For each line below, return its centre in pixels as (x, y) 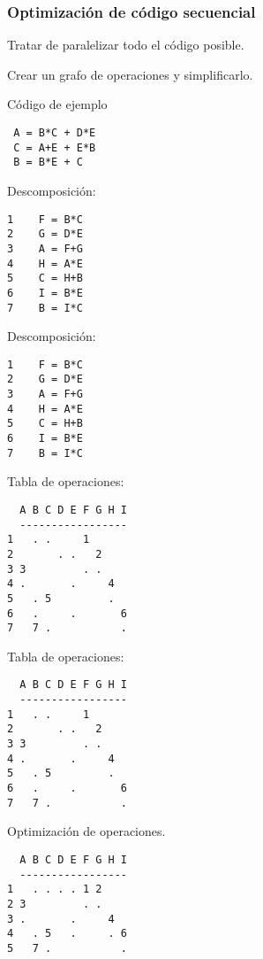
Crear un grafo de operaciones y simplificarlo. (130, 74)
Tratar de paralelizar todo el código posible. (126, 45)
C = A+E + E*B (55, 147)
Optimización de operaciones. (86, 831)
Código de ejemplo (57, 104)
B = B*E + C (48, 162)
